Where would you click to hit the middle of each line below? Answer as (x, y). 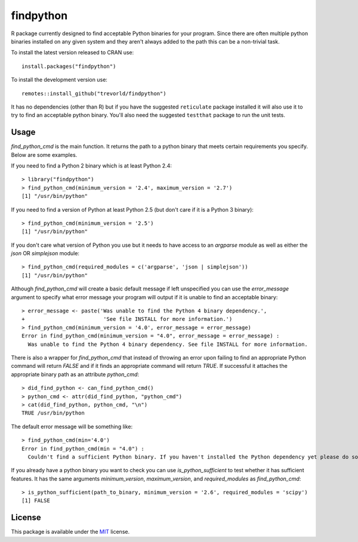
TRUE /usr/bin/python (53, 413)
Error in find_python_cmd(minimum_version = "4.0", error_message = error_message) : (151, 336)
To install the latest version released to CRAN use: (72, 52)
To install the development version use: (59, 80)
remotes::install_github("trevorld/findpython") (94, 93)
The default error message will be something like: (72, 426)
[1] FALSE (36, 501)
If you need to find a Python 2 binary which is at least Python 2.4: (92, 165)
